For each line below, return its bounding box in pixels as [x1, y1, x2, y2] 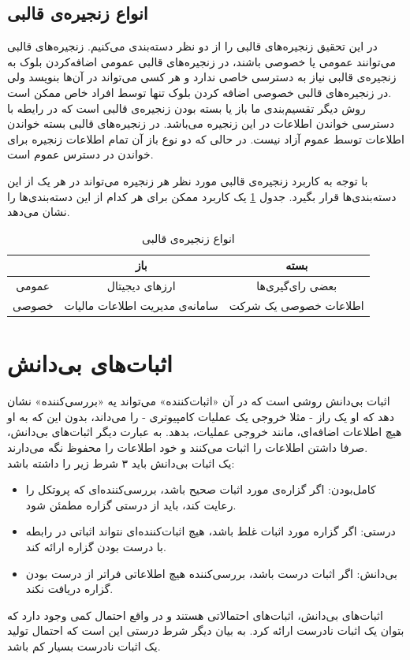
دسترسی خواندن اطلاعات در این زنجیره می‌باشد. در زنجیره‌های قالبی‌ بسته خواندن [7, 115, 394, 132]
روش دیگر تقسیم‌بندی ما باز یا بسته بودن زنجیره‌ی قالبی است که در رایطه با [7, 99, 366, 116]
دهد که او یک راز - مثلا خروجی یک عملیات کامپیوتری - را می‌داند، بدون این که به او [7, 408, 394, 424]
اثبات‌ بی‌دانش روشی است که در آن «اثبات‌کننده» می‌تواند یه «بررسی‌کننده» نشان [7, 393, 390, 409]
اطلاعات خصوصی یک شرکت [229, 297, 364, 314]
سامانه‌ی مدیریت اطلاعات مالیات [64, 297, 218, 314]
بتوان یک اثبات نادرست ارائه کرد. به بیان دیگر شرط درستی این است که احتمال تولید [7, 622, 404, 639]
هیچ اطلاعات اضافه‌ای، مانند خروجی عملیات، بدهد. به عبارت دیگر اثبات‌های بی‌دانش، [7, 423, 402, 440]
